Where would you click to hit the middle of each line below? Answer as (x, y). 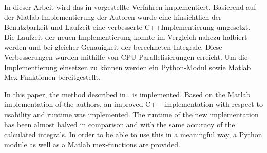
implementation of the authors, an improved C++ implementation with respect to (133, 104)
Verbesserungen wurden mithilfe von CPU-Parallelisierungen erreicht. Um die (126, 57)
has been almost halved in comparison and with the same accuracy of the (120, 124)
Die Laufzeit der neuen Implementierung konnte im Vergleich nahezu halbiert (126, 37)
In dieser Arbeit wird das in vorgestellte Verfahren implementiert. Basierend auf (130, 7)
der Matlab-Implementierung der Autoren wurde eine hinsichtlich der (113, 17)
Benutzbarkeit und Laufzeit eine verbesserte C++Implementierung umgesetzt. (127, 27)
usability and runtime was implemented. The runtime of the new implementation (131, 114)
